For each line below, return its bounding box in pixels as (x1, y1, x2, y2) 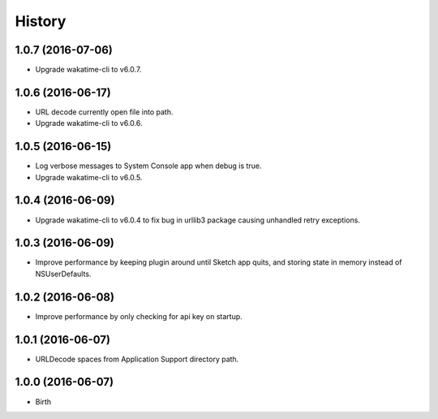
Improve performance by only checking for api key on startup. (35, 311, 243, 321)
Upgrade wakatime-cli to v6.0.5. (35, 172, 143, 182)
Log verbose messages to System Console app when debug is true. (35, 161, 262, 171)
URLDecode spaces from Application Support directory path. (35, 354, 239, 364)
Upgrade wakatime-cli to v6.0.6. (35, 119, 143, 128)
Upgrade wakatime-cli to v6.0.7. (35, 65, 142, 75)
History (15, 12, 67, 30)
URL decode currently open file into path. (35, 106, 174, 117)
